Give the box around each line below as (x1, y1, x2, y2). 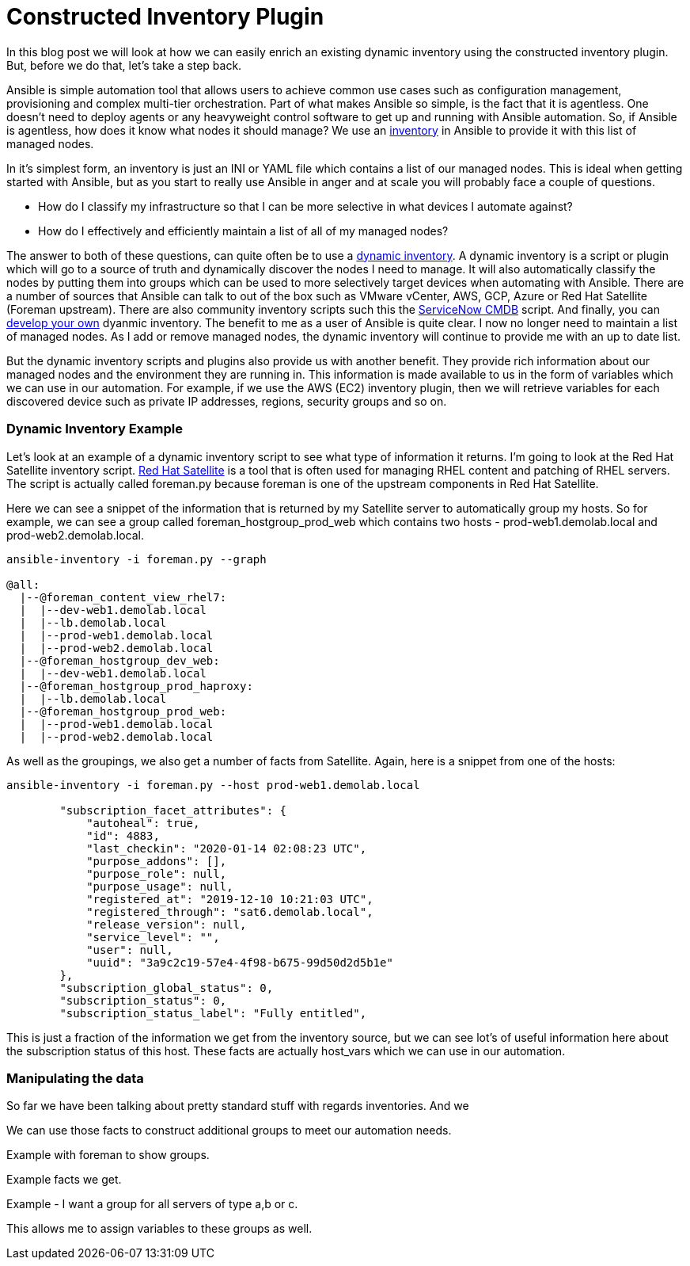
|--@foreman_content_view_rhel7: (19, 590, 227, 604)
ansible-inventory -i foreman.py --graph (6, 552, 267, 566)
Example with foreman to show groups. (6, 1148, 210, 1162)
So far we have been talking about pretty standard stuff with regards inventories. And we (6, 1099, 469, 1113)
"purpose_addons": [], (86, 854, 227, 868)
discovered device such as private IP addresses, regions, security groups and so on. (6, 394, 447, 408)
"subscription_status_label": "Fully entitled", (59, 1006, 367, 1020)
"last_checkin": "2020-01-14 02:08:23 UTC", (86, 841, 367, 855)
